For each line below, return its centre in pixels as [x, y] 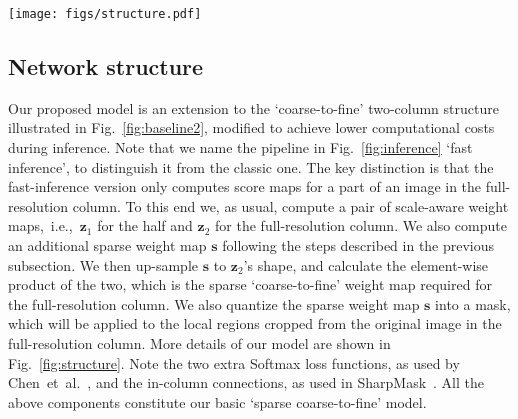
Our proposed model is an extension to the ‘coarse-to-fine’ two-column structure [253, 107]
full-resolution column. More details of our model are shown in [199, 342]
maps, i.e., [40, 225]
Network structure [106, 66]
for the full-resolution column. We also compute [361, 225]
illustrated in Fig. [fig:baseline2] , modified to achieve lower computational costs [251, 127]
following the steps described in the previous [358, 245]
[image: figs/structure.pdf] [105, 14]
